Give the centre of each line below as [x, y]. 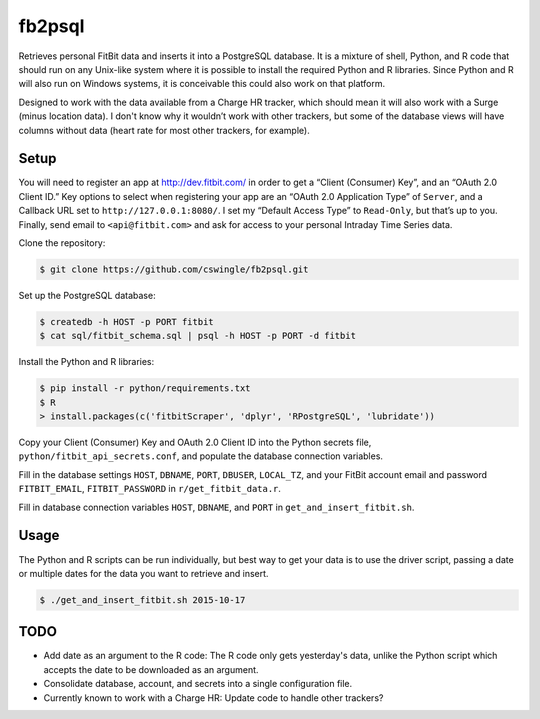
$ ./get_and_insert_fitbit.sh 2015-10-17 [142, 599]
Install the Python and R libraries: [86, 362]
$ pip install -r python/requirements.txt [145, 388]
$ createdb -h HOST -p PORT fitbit [126, 321]
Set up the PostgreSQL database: [87, 295]
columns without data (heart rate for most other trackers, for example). [164, 130]
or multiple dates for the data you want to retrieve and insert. [143, 573]
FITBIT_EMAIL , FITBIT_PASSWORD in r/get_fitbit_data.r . [150, 489]
